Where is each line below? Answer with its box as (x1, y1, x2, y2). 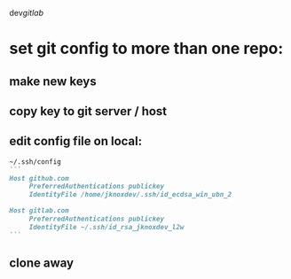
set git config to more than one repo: (9, 39, 284, 58)
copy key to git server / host (9, 104, 168, 119)
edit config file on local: (9, 134, 143, 149)
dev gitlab (9, 8, 44, 18)
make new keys (9, 74, 97, 89)
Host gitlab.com (9, 206, 69, 215)
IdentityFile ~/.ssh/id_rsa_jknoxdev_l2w (28, 222, 185, 231)
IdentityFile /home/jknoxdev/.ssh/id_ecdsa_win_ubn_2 (28, 190, 232, 199)
